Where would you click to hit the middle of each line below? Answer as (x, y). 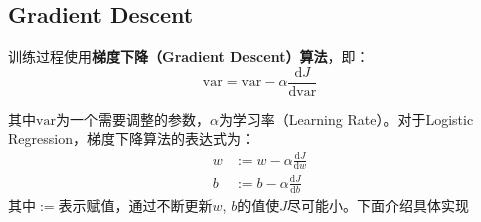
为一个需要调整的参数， (132, 118)
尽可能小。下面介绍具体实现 (377, 204)
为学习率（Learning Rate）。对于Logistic (346, 118)
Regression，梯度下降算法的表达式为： (131, 138)
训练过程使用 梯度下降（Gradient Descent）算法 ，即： (189, 56)
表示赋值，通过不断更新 (135, 204)
